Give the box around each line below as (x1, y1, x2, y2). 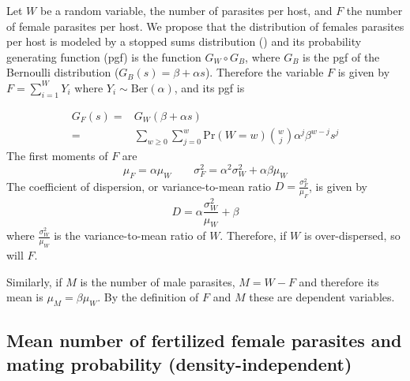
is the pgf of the (303, 48, 380, 65)
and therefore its (299, 273, 379, 289)
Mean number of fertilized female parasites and (6, 328, 402, 353)
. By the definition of (97, 289, 199, 305)
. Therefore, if (220, 227, 287, 244)
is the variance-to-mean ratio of (54, 227, 206, 244)
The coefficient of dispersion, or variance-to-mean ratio (6, 177, 272, 194)
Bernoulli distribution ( (6, 64, 119, 80)
